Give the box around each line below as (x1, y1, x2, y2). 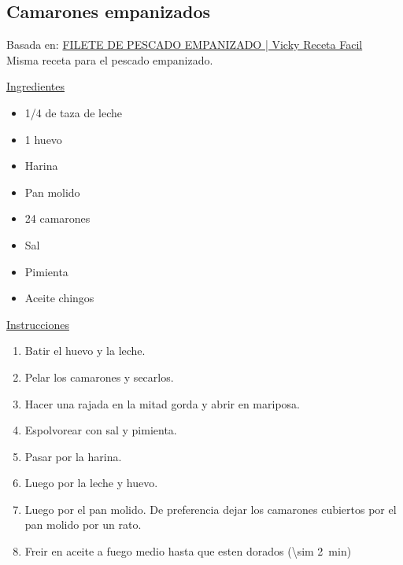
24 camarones (24, 210, 91, 227)
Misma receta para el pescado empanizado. (6, 51, 213, 68)
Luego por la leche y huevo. (24, 475, 158, 491)
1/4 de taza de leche (24, 104, 123, 120)
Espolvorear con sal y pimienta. (24, 422, 177, 438)
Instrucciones (6, 316, 69, 332)
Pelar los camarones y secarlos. (24, 368, 174, 385)
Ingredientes (6, 78, 65, 94)
